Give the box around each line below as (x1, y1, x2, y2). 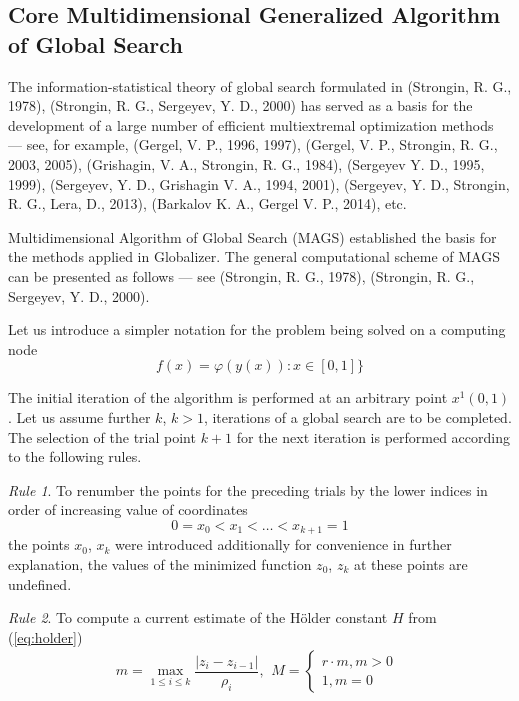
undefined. (8, 573, 72, 594)
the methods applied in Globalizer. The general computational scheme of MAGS (8, 246, 500, 267)
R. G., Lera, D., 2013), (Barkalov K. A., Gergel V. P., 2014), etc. (8, 193, 407, 214)
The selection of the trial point (8, 426, 196, 447)
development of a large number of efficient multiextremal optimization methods (8, 114, 494, 135)
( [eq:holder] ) (8, 626, 83, 647)
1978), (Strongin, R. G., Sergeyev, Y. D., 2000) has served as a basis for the (8, 95, 473, 116)
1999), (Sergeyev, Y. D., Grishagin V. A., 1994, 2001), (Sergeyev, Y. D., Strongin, (8, 173, 510, 194)
